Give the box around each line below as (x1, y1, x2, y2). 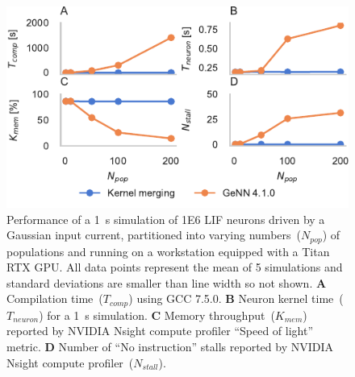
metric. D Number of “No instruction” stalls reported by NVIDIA (6, 338, 333, 355)
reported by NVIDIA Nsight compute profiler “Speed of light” (6, 322, 314, 339)
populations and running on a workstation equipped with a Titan (6, 242, 330, 259)
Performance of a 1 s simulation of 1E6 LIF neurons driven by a (6, 210, 325, 227)
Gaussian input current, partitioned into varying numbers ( (6, 226, 301, 243)
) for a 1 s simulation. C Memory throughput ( (39, 306, 275, 323)
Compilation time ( (6, 290, 103, 307)
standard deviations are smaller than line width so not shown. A (6, 274, 327, 291)
